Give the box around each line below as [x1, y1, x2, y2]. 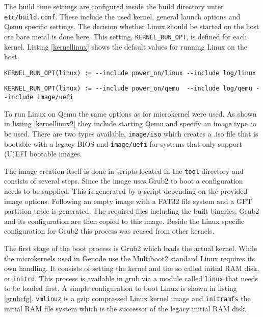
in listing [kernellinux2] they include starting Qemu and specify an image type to [4, 118, 257, 129]
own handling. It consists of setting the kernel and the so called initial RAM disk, [4, 263, 259, 274]
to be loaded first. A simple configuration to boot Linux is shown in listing [4, 283, 237, 293]
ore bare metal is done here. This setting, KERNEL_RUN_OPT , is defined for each [4, 31, 247, 41]
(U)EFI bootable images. [4, 148, 82, 159]
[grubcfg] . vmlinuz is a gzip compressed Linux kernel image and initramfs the [4, 293, 251, 303]
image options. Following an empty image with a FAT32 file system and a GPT [4, 195, 252, 206]
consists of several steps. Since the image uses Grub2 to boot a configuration [4, 175, 243, 186]
